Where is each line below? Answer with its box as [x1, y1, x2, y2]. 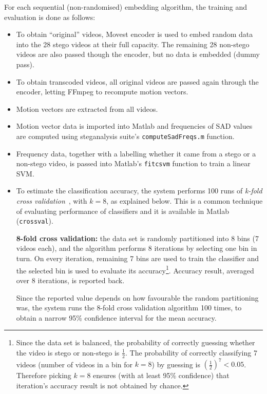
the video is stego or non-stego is [16, 347, 120, 358]
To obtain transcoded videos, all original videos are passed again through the [16, 76, 259, 87]
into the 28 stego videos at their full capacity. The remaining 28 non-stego [16, 38, 250, 49]
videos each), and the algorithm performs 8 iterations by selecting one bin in [16, 243, 257, 253]
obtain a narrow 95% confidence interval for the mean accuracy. [16, 312, 217, 323]
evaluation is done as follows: [4, 11, 96, 22]
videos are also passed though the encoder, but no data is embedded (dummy [16, 49, 260, 60]
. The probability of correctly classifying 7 [125, 347, 257, 358]
